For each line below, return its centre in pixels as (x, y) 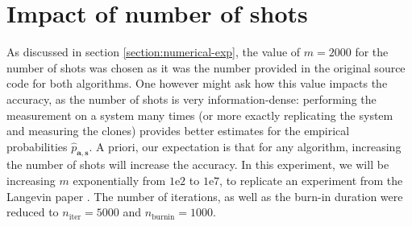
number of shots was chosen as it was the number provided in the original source (206, 67)
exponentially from (119, 181)
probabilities (37, 146)
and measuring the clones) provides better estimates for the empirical (178, 131)
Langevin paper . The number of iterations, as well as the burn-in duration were (205, 196)
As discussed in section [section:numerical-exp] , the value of (154, 52)
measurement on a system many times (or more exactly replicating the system (200, 115)
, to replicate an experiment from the (311, 181)
